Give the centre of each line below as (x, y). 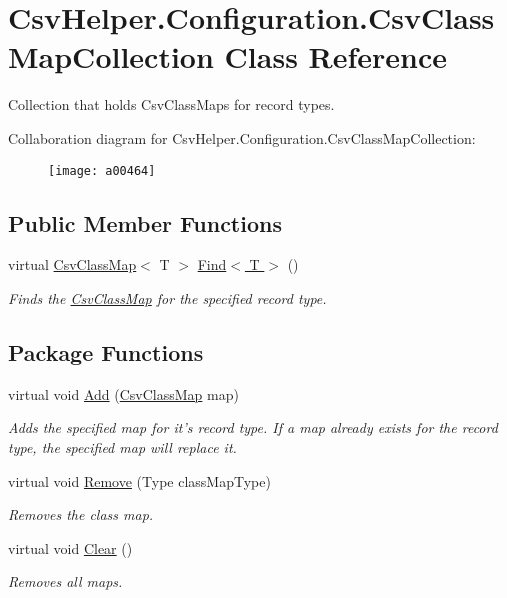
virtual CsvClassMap (72, 264)
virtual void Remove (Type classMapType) (139, 480)
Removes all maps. (65, 581)
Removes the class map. (81, 514)
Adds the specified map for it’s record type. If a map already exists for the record (253, 427)
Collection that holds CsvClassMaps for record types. (171, 104)
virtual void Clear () (70, 547)
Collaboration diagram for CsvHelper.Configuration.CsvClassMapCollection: (242, 137)
